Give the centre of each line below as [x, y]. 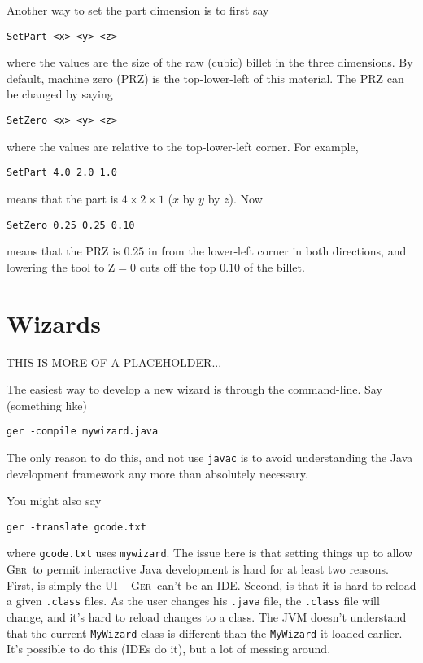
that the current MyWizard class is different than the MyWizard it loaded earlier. [205, 632]
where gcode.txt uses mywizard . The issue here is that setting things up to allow [210, 553]
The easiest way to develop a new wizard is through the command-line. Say [194, 389]
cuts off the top [178, 266]
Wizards [54, 323]
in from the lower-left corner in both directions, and [277, 251]
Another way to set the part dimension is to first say [138, 10]
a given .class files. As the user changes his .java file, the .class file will [193, 601]
